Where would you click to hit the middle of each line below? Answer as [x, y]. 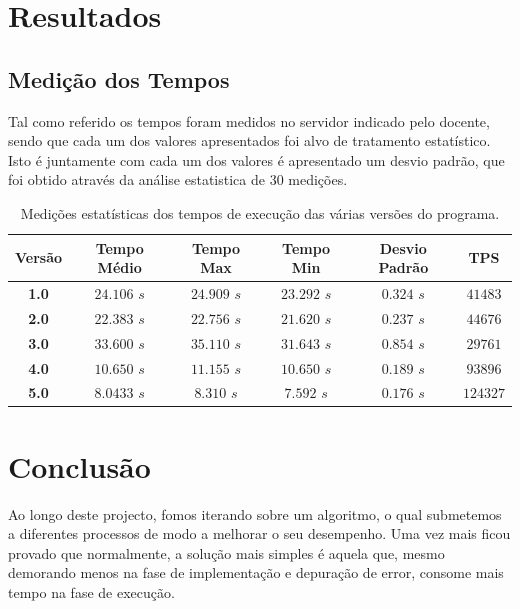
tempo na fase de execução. [91, 591]
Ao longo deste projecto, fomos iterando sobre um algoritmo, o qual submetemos [255, 513]
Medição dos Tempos [119, 78]
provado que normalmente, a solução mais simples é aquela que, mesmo [226, 552]
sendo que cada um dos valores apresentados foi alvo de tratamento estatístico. [249, 140]
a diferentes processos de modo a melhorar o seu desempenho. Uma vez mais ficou [259, 533]
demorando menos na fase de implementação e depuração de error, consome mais [256, 572]
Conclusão [79, 465]
